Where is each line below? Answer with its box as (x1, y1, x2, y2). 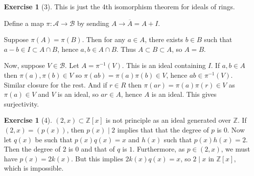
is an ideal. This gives (151, 89, 217, 99)
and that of (81, 144, 115, 154)
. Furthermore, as (133, 144, 185, 154)
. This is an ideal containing (122, 60, 206, 70)
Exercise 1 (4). (4, 115, 52, 125)
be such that (35, 134, 72, 144)
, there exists (144, 34, 183, 44)
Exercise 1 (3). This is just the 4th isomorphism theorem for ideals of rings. (4, 1, 235, 11)
